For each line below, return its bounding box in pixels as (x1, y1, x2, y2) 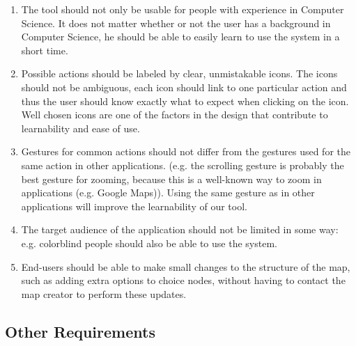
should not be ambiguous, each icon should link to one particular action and (21, 79, 347, 94)
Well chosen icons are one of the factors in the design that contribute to (21, 107, 328, 122)
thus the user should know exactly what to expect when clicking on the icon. (21, 93, 349, 108)
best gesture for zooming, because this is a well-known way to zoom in (21, 171, 322, 186)
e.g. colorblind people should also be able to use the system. (21, 235, 277, 250)
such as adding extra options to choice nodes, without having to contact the (21, 273, 346, 288)
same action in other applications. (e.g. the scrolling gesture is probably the (21, 157, 344, 172)
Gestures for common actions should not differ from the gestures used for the (21, 144, 350, 159)
